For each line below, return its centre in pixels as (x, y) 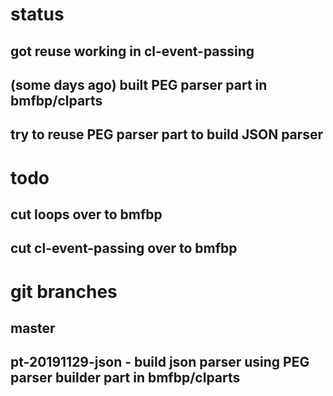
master (33, 328)
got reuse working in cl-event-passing (132, 51)
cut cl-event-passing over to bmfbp (124, 248)
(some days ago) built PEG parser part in (139, 84)
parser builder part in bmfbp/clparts (125, 378)
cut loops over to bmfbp (86, 214)
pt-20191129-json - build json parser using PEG (160, 362)
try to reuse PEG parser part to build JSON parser (167, 134)
